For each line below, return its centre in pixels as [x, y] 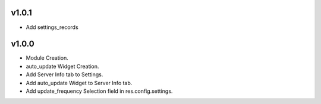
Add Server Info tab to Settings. [64, 74]
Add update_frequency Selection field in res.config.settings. [99, 91]
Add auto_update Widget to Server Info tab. [79, 83]
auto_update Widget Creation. [62, 66]
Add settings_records [52, 27]
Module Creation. [47, 58]
